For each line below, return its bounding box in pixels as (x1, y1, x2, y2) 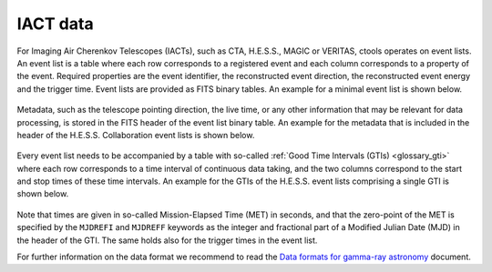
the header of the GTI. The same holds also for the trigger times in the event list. (16, 235, 318, 246)
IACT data (16, 14, 95, 34)
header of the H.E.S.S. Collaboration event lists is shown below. (16, 129, 255, 140)
